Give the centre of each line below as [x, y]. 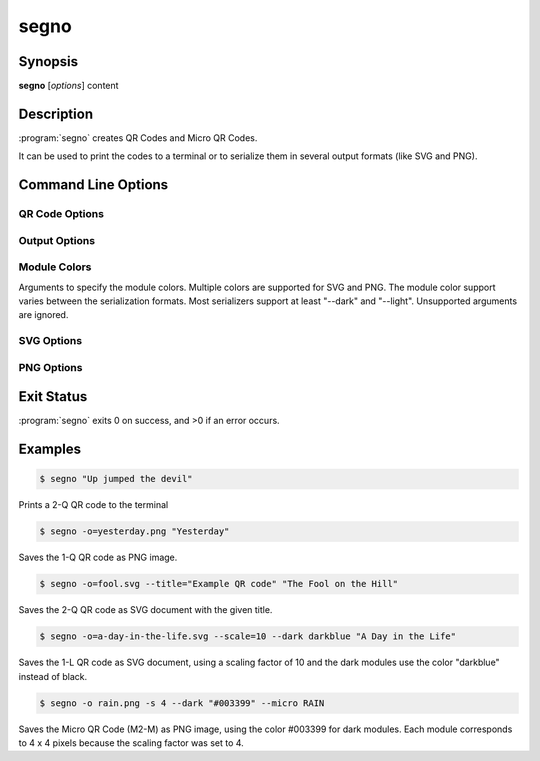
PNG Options [50, 367]
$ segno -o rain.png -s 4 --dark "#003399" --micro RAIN [182, 703]
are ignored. [43, 315]
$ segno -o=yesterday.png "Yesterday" [134, 531]
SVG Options [50, 341]
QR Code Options [61, 214]
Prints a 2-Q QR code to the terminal [93, 505]
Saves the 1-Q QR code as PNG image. [98, 557]
